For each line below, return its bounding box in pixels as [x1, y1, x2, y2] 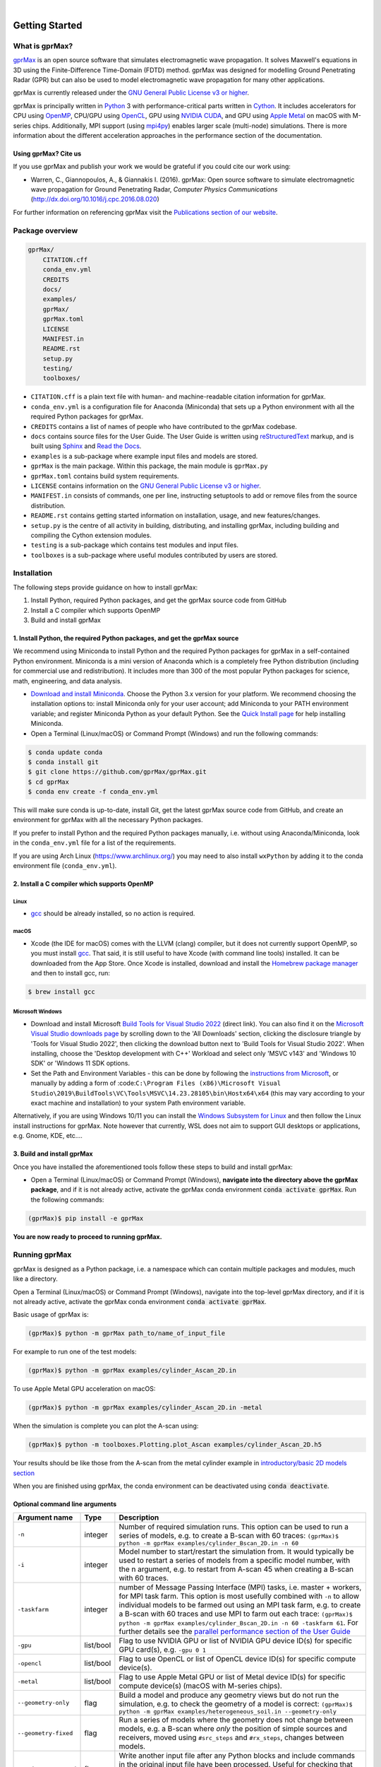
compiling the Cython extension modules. [30, 531, 152, 539]
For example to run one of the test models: [13, 1347, 137, 1356]
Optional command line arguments [13, 1500, 117, 1508]
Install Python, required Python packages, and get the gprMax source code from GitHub [30, 596, 287, 604]
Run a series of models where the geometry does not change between [119, 1715, 353, 1725]
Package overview [13, 225, 78, 235]
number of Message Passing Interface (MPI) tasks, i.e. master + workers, [119, 1583, 362, 1592]
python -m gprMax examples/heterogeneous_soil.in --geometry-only [119, 1708, 337, 1715]
